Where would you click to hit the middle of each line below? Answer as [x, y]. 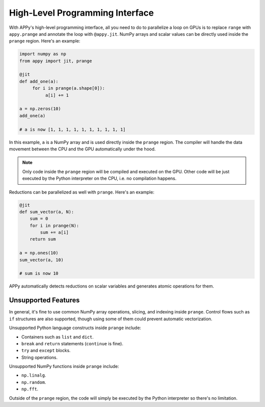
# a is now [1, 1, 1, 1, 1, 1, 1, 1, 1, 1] [73, 129]
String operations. [40, 357]
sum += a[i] [54, 232]
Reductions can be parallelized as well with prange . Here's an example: [82, 192]
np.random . [34, 382]
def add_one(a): [39, 81]
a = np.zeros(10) [40, 109]
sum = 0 [39, 219]
